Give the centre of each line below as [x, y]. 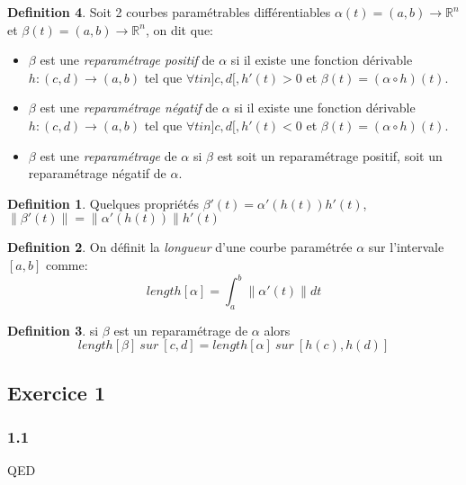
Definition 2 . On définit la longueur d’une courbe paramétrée [180, 247]
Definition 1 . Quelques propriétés [103, 203]
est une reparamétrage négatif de [129, 108]
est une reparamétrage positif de [127, 60]
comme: [67, 264]
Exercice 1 [56, 392]
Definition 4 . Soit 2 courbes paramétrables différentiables [169, 12]
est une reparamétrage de [108, 155]
